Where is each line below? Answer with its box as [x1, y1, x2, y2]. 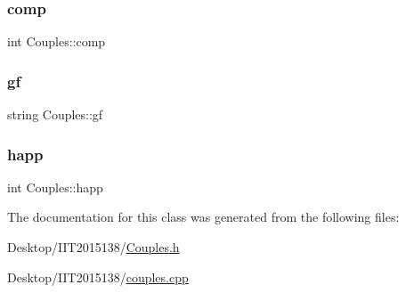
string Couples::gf [7, 105, 103, 124]
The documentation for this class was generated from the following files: [7, 208, 400, 226]
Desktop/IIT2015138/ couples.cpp [7, 267, 189, 286]
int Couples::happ [7, 177, 103, 196]
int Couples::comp [7, 32, 106, 51]
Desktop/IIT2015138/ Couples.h [7, 238, 180, 256]
